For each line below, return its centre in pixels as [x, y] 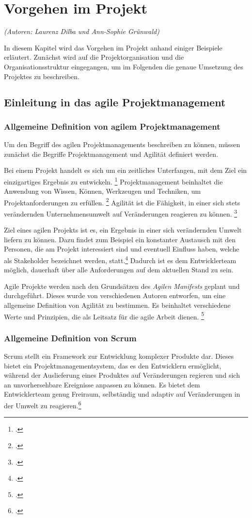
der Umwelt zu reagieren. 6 [43, 405]
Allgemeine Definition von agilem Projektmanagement [112, 126]
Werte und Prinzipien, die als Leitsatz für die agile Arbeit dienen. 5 [104, 316]
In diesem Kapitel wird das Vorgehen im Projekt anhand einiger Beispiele [113, 47]
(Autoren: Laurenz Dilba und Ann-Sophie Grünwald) [82, 31]
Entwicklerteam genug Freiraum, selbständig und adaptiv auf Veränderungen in [122, 394]
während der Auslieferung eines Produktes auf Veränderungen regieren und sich [122, 375]
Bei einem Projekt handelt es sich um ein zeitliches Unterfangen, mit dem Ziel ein [126, 170]
